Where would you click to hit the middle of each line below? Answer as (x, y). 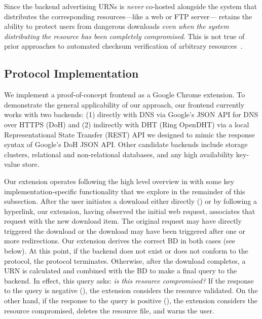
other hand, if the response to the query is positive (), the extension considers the (131, 300)
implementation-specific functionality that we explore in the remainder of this (125, 191)
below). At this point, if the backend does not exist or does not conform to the (126, 251)
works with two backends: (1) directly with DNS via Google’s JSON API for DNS (131, 114)
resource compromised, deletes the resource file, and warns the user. (109, 310)
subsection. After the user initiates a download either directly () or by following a (131, 201)
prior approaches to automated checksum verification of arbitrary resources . (123, 46)
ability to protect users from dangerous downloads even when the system (117, 26)
